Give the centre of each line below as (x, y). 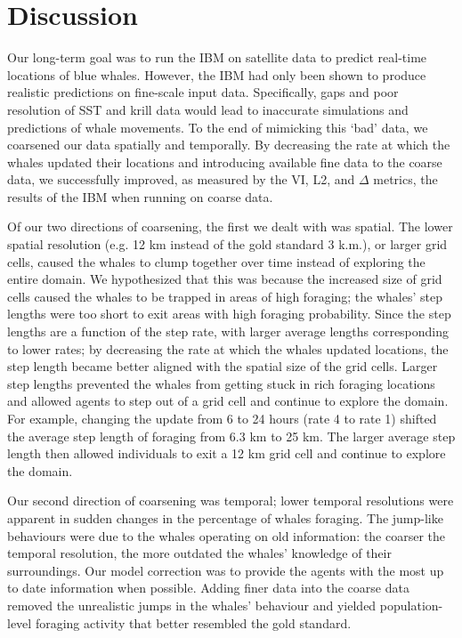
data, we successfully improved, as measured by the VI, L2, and (181, 179)
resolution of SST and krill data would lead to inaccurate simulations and (208, 109)
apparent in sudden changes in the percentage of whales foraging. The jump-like (225, 517)
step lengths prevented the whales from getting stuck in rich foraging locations (221, 383)
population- (411, 605)
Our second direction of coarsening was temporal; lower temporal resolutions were (231, 501)
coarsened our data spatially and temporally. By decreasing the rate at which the (229, 145)
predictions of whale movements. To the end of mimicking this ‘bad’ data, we (218, 127)
